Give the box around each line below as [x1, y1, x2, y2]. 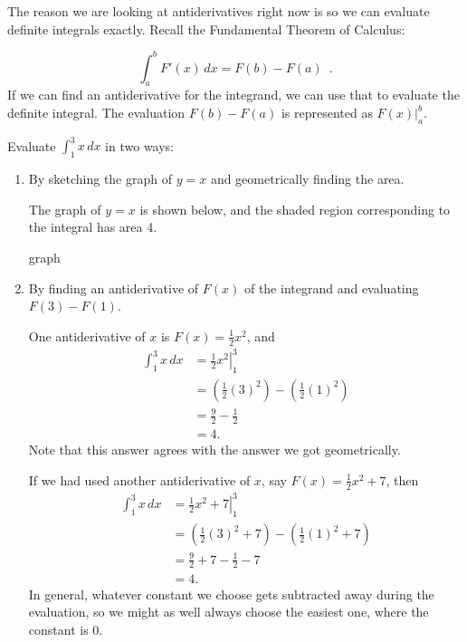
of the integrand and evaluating [243, 278, 419, 297]
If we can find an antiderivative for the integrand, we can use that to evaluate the [7, 85, 460, 104]
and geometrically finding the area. [210, 169, 405, 188]
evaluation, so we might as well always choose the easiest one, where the [28, 602, 429, 621]
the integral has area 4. [28, 217, 157, 236]
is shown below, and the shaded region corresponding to [139, 199, 451, 218]
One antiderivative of [28, 326, 146, 345]
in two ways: [105, 136, 175, 155]
